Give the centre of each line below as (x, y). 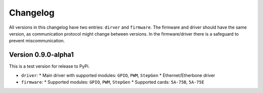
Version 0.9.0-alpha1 (41, 55)
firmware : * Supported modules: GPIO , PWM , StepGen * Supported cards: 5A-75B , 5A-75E (113, 82)
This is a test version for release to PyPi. (49, 66)
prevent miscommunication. (37, 41)
